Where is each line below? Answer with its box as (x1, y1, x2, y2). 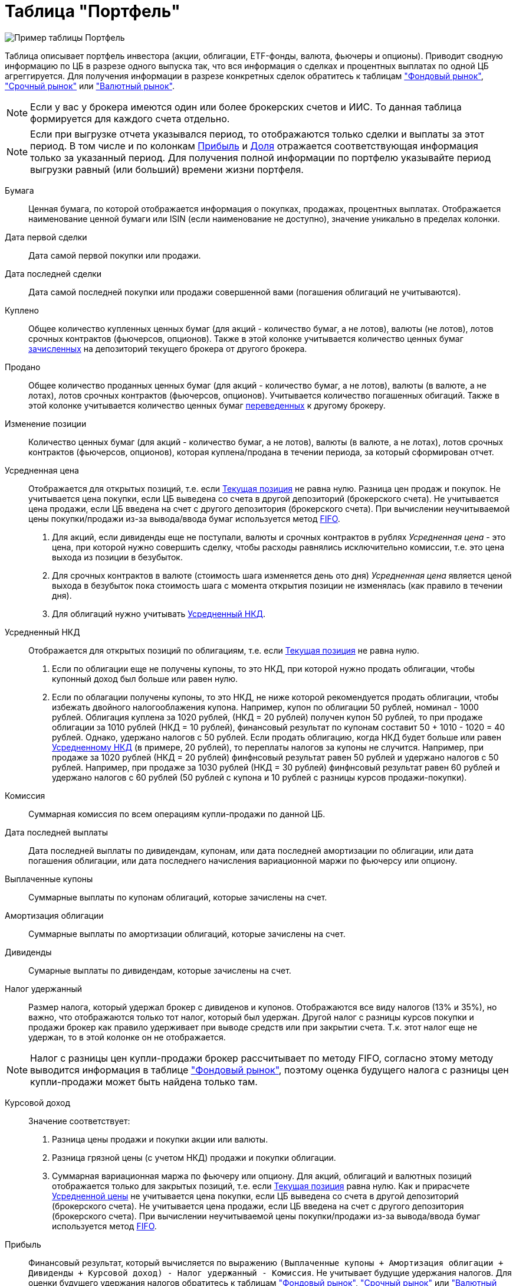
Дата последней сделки (5, 268, 102, 279)
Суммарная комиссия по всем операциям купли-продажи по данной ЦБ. (28, 808, 326, 819)
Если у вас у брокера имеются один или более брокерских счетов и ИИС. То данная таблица (30, 100, 462, 113)
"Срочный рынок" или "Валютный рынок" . (5, 80, 175, 91)
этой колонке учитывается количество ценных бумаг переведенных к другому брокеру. (28, 400, 386, 410)
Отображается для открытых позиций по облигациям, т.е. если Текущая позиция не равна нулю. (28, 645, 419, 655)
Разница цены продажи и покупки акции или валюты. (52, 1134, 268, 1144)
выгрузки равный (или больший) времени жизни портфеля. (30, 163, 304, 175)
